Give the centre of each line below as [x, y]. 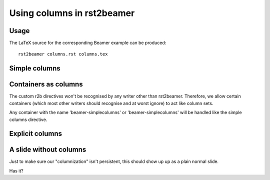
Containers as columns [46, 84]
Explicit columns [36, 134]
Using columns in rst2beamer [72, 13]
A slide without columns [48, 150]
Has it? [16, 170]
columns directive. [28, 119]
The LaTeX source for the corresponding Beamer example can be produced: [88, 43]
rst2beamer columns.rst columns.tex [63, 54]
